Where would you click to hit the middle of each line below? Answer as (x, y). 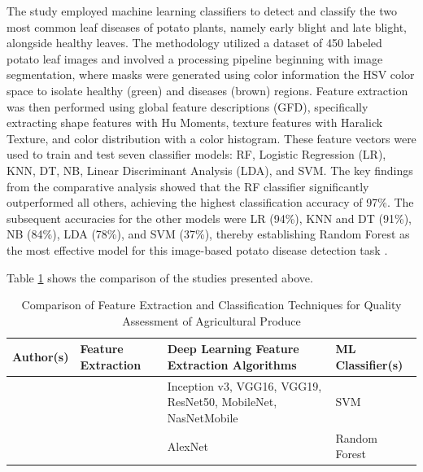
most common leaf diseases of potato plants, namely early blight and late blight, (207, 26)
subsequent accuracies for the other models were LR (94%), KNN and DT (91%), (209, 218)
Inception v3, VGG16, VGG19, (244, 385)
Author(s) (41, 357)
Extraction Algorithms (232, 364)
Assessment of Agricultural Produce (211, 320)
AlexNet (188, 446)
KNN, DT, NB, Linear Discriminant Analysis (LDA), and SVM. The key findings (210, 170)
